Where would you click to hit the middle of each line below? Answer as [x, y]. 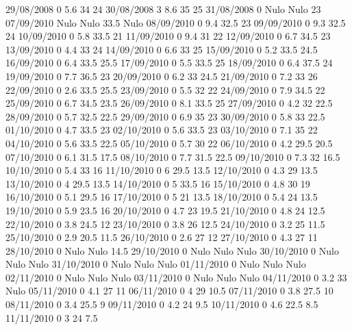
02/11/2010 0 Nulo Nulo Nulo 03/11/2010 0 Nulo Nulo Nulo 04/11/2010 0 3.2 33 [176, 277]
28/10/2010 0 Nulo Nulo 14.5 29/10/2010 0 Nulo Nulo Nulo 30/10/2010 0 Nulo [172, 250]
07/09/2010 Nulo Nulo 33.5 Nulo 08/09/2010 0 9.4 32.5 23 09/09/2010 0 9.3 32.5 [176, 22]
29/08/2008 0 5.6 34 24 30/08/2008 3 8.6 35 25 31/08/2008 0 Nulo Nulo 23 [163, 9]
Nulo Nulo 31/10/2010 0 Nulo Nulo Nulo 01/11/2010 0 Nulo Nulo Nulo [156, 264]
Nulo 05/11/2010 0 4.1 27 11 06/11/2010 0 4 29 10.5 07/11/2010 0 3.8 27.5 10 [169, 291]
